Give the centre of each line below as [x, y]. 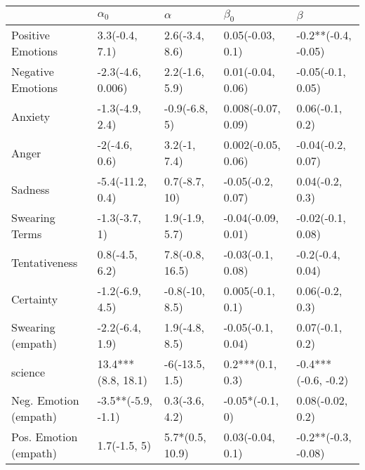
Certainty [35, 299]
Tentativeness [45, 262]
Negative [33, 72]
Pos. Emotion [45, 437]
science [28, 372]
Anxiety [31, 116]
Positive [31, 35]
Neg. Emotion [45, 400]
